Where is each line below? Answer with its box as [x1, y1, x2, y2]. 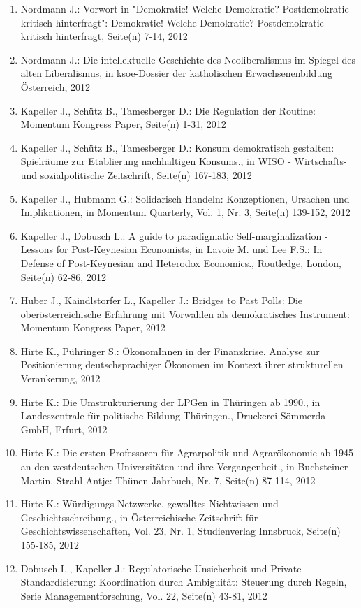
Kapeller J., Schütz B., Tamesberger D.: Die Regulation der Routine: [20, 103, 316, 117]
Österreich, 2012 [20, 79, 91, 94]
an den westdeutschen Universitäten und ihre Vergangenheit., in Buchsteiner [20, 459, 348, 474]
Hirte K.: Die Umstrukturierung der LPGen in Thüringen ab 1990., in [20, 394, 321, 409]
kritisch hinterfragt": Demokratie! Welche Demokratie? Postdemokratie [20, 15, 324, 29]
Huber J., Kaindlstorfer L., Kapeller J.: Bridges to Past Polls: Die [20, 293, 303, 307]
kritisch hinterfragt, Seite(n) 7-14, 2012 [20, 29, 188, 43]
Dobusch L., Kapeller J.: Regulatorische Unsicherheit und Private [20, 560, 302, 575]
